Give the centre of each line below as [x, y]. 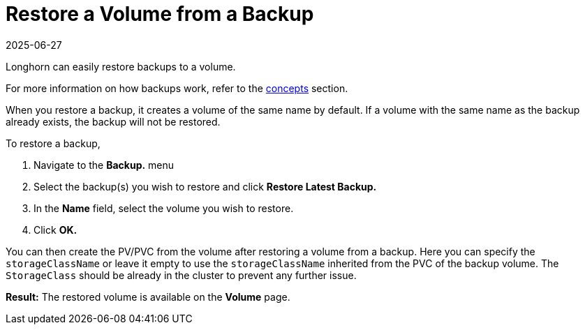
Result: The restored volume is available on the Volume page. [148, 297]
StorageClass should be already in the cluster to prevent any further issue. [181, 275]
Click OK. [55, 230]
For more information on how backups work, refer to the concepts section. [177, 88]
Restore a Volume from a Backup [160, 14]
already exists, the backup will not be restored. [113, 121]
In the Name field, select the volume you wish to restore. [164, 208]
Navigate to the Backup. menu [104, 165]
